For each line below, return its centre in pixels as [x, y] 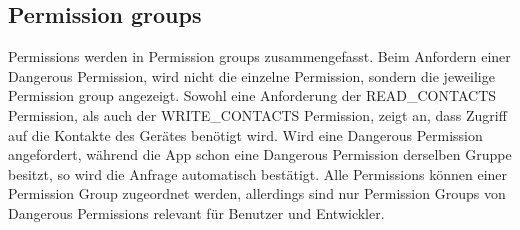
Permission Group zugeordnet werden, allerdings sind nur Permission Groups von [257, 193]
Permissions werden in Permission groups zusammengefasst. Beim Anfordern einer [259, 56]
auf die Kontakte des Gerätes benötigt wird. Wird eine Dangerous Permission [245, 134]
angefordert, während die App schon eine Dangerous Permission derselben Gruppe [260, 154]
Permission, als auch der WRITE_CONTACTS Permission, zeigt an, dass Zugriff [257, 114]
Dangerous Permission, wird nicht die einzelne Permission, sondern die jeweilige [251, 75]
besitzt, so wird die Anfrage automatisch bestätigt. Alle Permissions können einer [258, 173]
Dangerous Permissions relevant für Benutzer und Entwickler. [196, 212]
